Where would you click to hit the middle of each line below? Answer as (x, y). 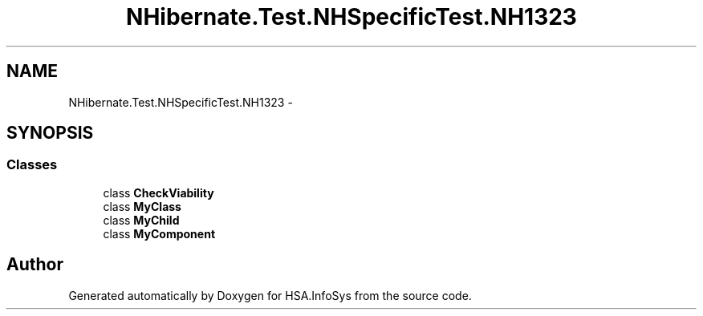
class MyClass (142, 206)
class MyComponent (159, 233)
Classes (32, 165)
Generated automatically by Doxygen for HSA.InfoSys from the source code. (270, 295)
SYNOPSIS (50, 133)
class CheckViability (158, 192)
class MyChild (141, 220)
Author (35, 265)
